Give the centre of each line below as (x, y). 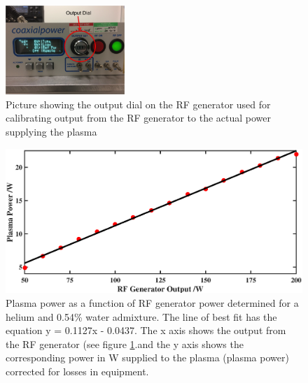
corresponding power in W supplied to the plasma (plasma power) (147, 357)
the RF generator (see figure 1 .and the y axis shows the (125, 344)
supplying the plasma (51, 131)
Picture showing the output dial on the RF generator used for (138, 104)
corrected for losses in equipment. (77, 371)
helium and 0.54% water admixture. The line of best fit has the (141, 316)
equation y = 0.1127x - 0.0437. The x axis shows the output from (146, 330)
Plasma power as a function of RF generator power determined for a (152, 302)
